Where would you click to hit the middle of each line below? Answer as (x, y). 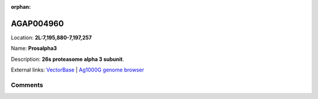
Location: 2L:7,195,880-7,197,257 (52, 37)
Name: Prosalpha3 (34, 48)
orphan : (21, 7)
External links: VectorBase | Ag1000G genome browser (77, 70)
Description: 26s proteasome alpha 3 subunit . (67, 59)
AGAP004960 (37, 23)
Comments (27, 85)
